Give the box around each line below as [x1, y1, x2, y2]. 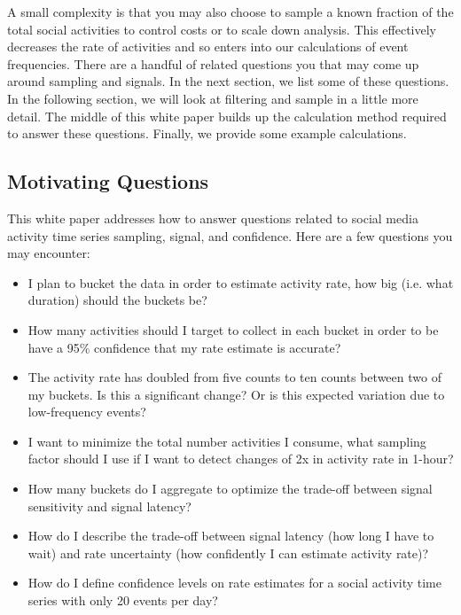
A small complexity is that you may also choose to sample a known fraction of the [7, 3, 454, 20]
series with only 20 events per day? [27, 591, 218, 610]
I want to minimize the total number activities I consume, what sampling [27, 432, 426, 450]
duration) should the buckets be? [27, 291, 207, 309]
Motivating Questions [7, 167, 209, 195]
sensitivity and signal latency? [27, 496, 191, 515]
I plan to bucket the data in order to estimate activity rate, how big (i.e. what [27, 273, 454, 292]
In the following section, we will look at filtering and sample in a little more [7, 89, 418, 107]
